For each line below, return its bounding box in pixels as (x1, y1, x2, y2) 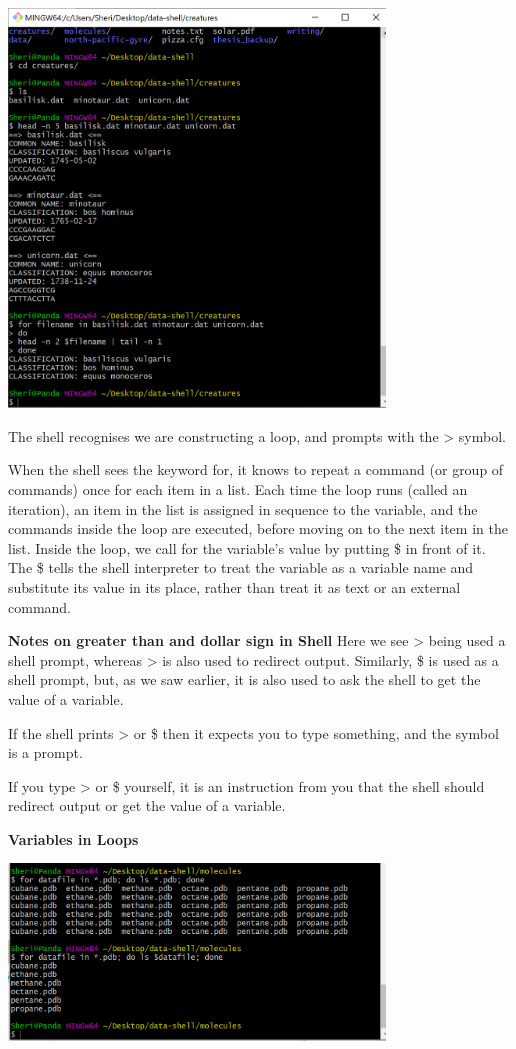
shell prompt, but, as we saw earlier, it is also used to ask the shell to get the (8, 669, 481, 690)
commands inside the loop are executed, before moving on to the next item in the (8, 518, 508, 539)
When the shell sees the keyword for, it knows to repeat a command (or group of (8, 459, 504, 480)
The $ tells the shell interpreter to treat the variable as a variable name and (8, 557, 474, 578)
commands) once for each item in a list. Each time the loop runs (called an (8, 478, 468, 499)
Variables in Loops (8, 828, 139, 849)
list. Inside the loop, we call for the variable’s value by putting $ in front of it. (8, 537, 486, 558)
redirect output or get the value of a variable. (8, 795, 286, 816)
